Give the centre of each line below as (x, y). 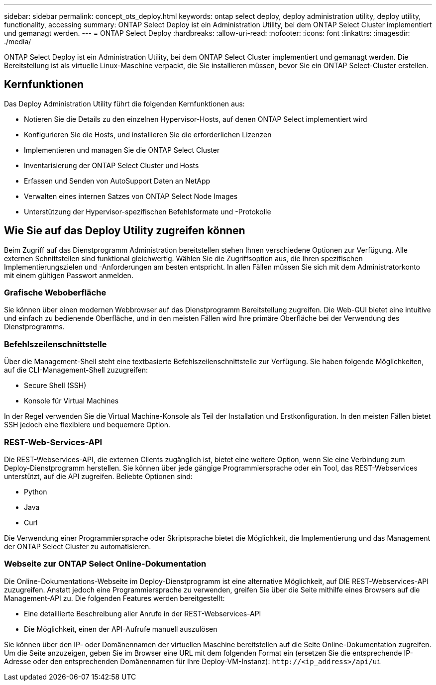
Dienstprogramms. (34, 327)
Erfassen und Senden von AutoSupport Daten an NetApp (117, 181)
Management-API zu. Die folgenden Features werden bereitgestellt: (114, 598)
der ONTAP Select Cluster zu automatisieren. (78, 546)
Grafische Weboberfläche (55, 293)
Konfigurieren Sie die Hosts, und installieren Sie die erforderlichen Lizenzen (148, 134)
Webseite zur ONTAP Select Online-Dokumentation (105, 564)
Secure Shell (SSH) (55, 386)
